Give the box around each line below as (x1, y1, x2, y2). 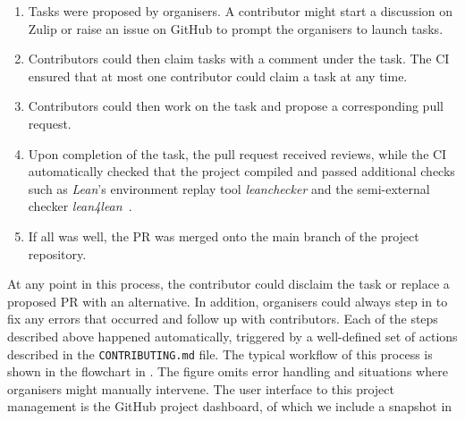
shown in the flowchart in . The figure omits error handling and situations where (7, 362, 448, 381)
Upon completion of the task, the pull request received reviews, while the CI (28, 144, 447, 163)
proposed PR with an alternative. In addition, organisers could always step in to (7, 291, 448, 310)
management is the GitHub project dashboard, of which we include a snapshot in (7, 397, 452, 416)
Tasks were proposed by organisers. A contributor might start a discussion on (28, 2, 453, 20)
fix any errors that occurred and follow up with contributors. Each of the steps (7, 309, 438, 328)
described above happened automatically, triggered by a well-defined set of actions (7, 326, 458, 345)
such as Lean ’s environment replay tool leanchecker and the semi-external (28, 179, 430, 198)
